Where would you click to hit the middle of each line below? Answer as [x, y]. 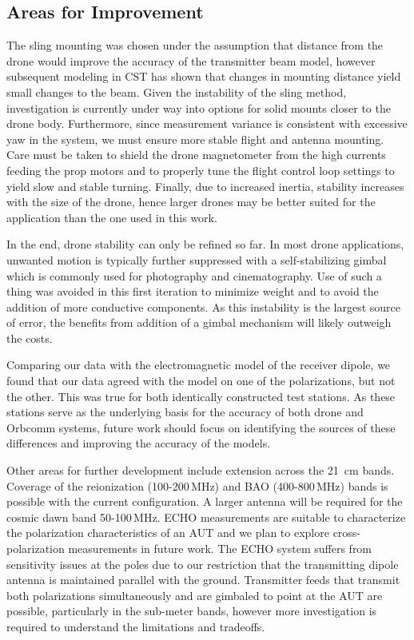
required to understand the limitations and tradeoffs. [136, 626]
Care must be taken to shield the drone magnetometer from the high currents [196, 155]
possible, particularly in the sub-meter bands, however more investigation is [192, 611]
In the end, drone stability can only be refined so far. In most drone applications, [205, 244]
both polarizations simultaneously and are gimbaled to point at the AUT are [195, 595]
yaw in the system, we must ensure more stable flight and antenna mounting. [195, 139]
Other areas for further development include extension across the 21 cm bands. [201, 470]
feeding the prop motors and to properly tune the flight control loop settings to [201, 170]
